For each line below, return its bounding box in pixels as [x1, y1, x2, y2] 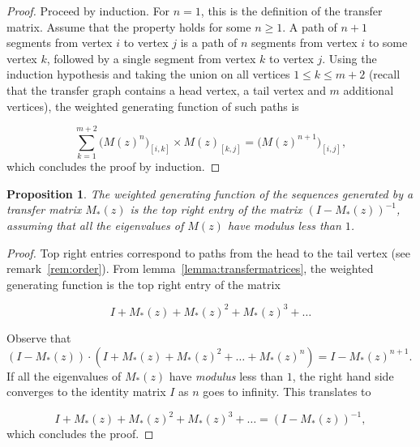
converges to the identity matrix [6, 383, 166, 400]
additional [343, 81, 394, 98]
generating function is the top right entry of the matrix [6, 275, 281, 292]
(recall [368, 66, 401, 83]
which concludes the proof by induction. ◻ [6, 158, 221, 175]
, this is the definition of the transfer [200, 2, 383, 19]
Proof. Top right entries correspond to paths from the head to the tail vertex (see [6, 244, 410, 261]
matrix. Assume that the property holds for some [6, 18, 251, 35]
